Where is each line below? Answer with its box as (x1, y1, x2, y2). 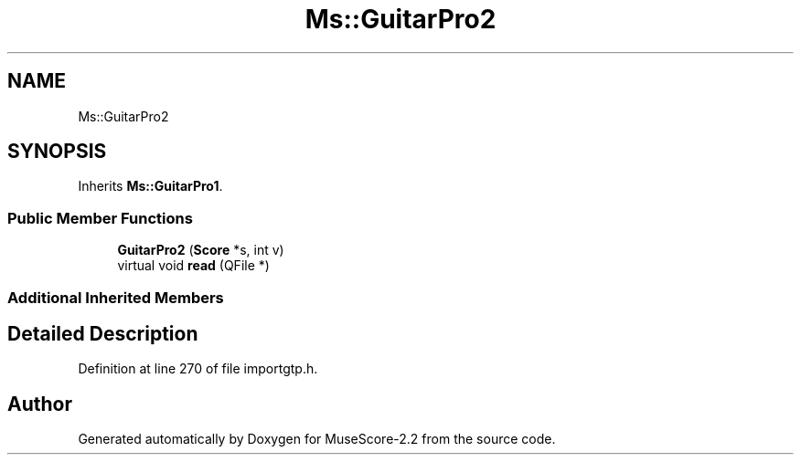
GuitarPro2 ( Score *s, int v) (117, 242, 284, 258)
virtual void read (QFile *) (117, 257, 270, 274)
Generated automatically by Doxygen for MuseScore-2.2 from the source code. (78, 431, 556, 447)
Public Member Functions (7, 208, 193, 227)
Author (7, 392, 72, 415)
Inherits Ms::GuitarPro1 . (78, 178, 223, 194)
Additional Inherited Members (7, 288, 224, 307)
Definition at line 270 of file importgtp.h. (78, 361, 318, 377)
